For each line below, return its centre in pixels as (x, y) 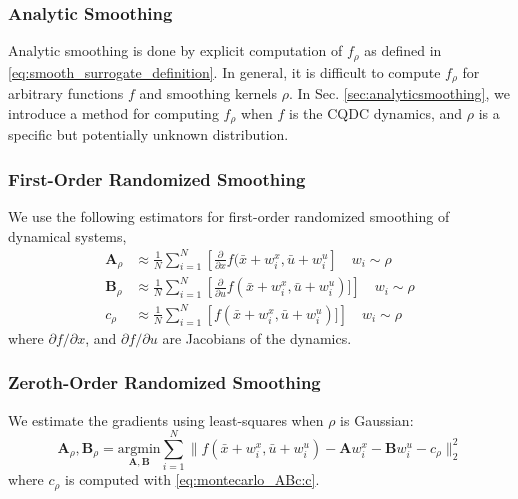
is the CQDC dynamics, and (376, 112)
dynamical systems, (67, 235)
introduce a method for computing (113, 112)
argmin (139, 448)
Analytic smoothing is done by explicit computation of (175, 50)
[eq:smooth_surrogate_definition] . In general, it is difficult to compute (224, 71)
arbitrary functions (66, 93)
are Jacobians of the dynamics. (257, 337)
